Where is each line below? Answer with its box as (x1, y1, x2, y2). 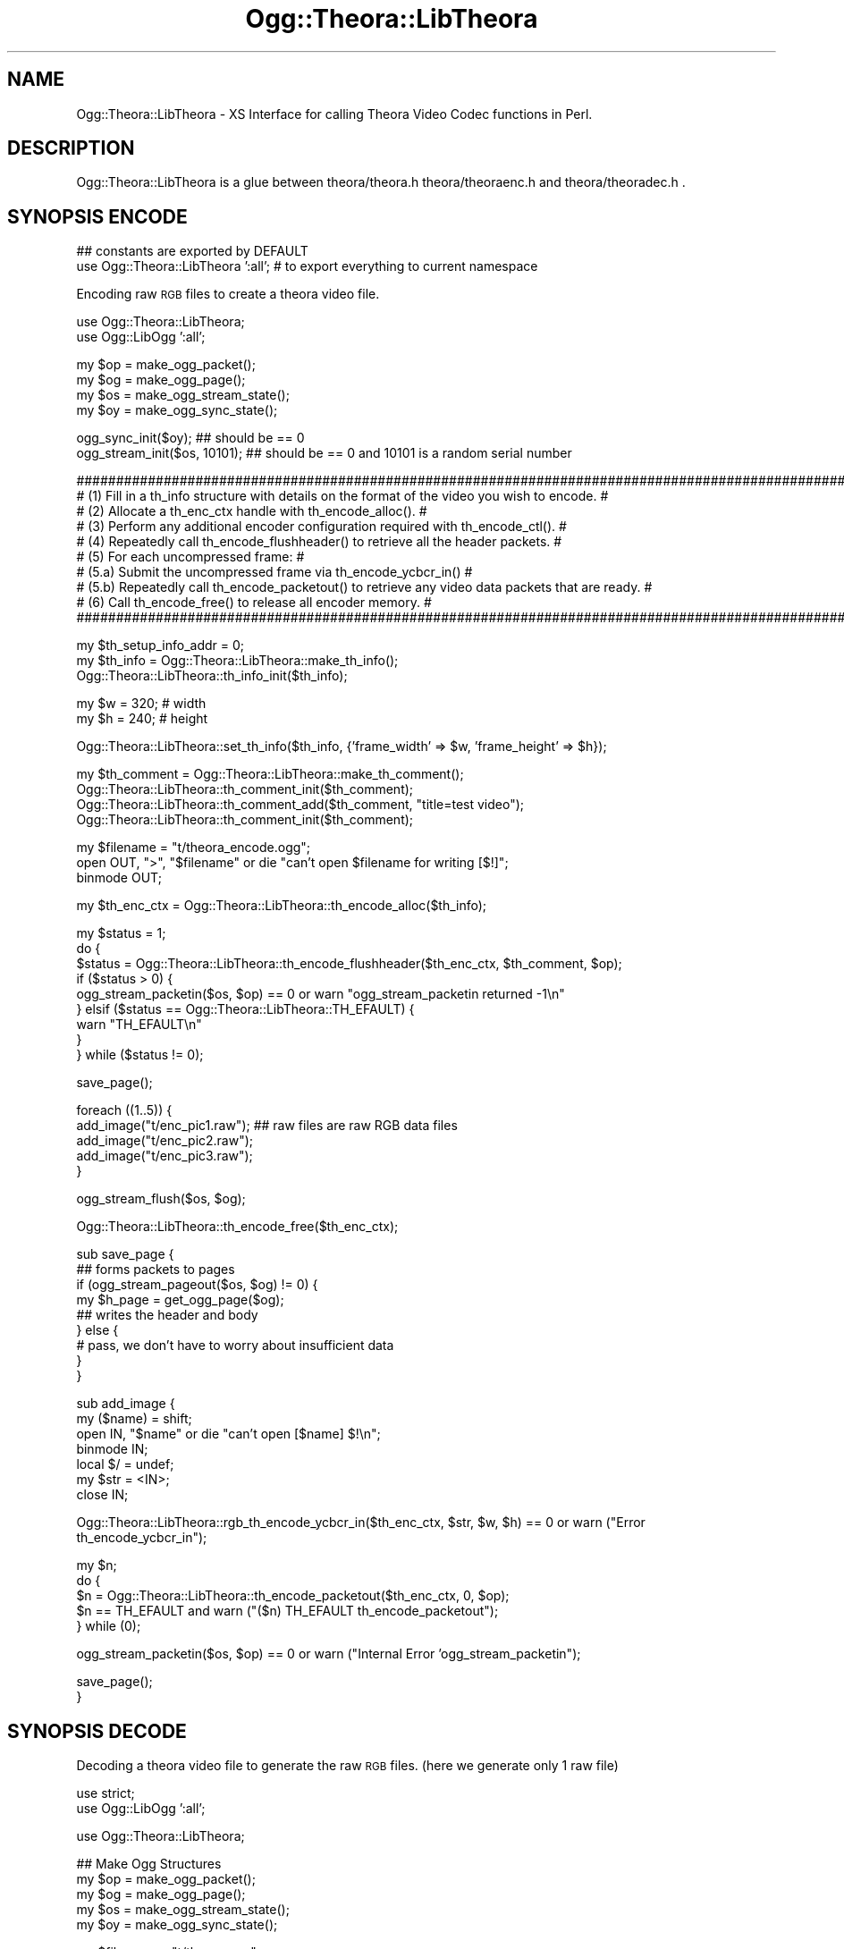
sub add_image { (76, 1396, 175, 1412)
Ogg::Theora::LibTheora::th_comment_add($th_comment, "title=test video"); (76, 797, 525, 813)
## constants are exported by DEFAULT (76, 243, 308, 259)
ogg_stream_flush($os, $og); (76, 1191, 246, 1207)
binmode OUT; (76, 870, 162, 886)
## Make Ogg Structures (76, 1856, 222, 1872)
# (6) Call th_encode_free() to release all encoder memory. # (76, 595, 432, 611)
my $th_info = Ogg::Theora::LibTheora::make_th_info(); (76, 653, 399, 669)
